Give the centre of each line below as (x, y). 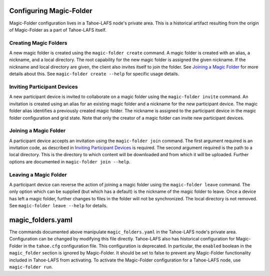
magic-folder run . (31, 267)
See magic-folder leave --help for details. (58, 206)
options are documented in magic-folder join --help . (70, 162)
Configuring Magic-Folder (51, 11)
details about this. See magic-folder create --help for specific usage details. (94, 74)
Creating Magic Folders (38, 43)
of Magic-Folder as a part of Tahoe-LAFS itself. (58, 30)
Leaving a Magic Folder (38, 174)
